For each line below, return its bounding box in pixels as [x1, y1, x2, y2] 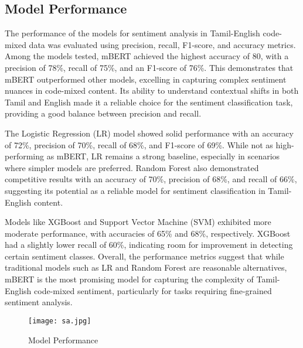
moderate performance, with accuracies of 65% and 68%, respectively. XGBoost [5, 227, 291, 239]
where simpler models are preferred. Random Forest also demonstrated [5, 161, 259, 173]
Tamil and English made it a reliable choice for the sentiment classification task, [5, 95, 293, 108]
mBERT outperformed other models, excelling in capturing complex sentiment [5, 73, 287, 85]
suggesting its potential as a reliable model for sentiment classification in [5, 184, 265, 196]
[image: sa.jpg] [28, 316, 91, 325]
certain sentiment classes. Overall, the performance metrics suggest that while [5, 250, 284, 262]
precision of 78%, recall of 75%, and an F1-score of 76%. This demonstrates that [5, 61, 294, 73]
